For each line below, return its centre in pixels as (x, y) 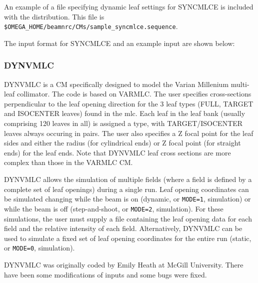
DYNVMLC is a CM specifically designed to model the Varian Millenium (116, 84)
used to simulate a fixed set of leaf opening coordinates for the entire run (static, (128, 238)
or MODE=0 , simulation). (39, 248)
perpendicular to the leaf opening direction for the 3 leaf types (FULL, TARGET (129, 103)
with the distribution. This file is (54, 16)
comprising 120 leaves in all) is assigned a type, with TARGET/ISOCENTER (123, 123)
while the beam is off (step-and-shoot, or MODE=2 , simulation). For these (114, 208)
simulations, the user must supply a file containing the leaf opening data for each (128, 218)
